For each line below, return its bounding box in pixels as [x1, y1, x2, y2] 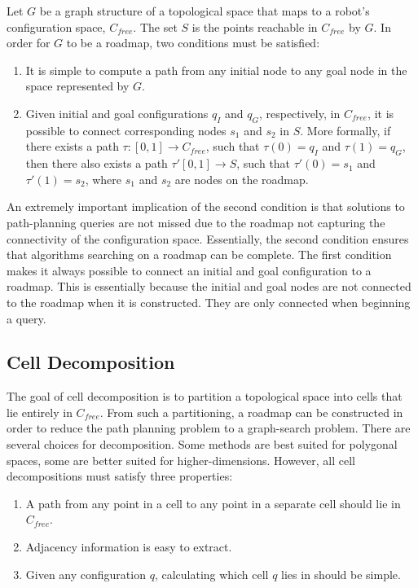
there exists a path [25, 138, 119, 155]
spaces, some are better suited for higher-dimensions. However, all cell [7, 451, 355, 468]
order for [7, 34, 51, 51]
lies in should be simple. [281, 565, 401, 582]
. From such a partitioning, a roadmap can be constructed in [99, 403, 403, 420]
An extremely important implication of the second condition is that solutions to [7, 198, 405, 215]
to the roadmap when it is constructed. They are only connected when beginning [7, 293, 411, 310]
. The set [133, 18, 178, 35]
